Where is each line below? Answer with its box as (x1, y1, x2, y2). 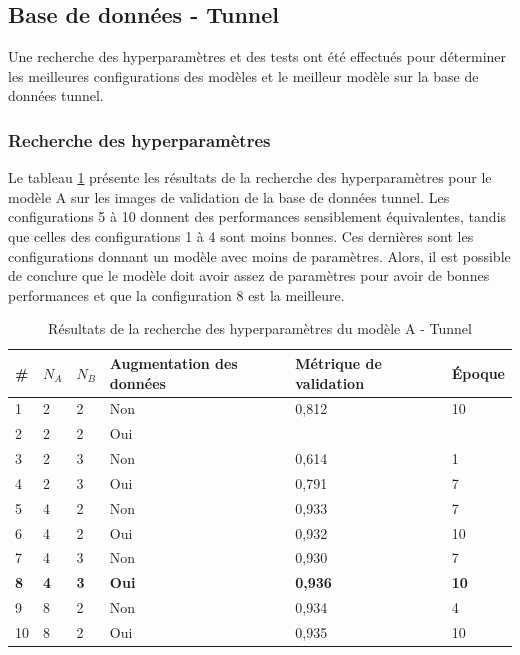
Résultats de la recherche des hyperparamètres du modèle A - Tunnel (48, 318, 472, 339)
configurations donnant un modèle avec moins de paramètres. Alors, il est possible (8, 245, 511, 266)
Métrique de (295, 352, 382, 373)
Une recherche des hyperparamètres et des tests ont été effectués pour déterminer (8, 46, 507, 67)
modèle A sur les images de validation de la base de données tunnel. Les (8, 186, 450, 207)
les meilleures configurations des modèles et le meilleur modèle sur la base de (8, 65, 479, 86)
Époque (451, 362, 505, 383)
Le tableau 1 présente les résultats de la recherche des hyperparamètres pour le (8, 167, 492, 188)
